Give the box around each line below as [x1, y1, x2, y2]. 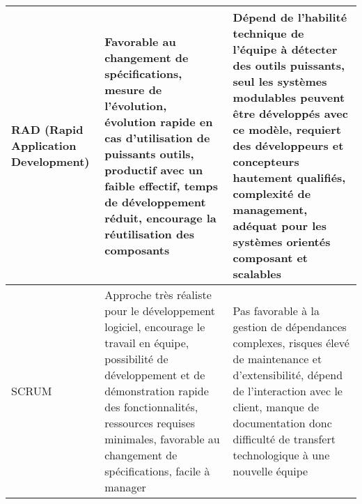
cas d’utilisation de [104, 129, 210, 146]
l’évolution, [104, 97, 167, 114]
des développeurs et [233, 137, 344, 153]
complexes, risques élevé [233, 335, 349, 351]
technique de [233, 25, 304, 41]
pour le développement [104, 303, 215, 319]
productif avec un [104, 161, 203, 178]
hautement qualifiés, [233, 169, 346, 185]
